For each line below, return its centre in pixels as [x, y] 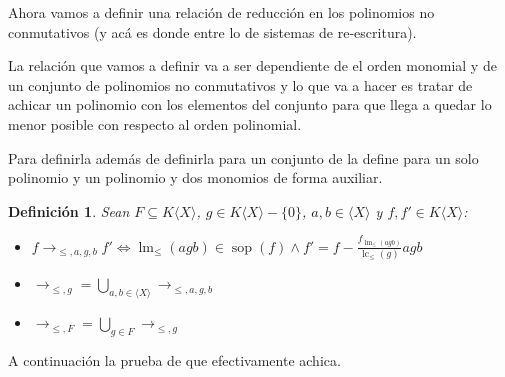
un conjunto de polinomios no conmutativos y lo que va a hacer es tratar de [240, 84]
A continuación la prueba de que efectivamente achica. [174, 360]
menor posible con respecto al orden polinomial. [155, 123]
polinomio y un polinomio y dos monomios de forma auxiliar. [195, 177]
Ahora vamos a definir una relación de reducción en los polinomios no [221, 12]
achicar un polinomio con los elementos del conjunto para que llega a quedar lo [250, 104]
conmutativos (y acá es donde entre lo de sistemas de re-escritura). [212, 31]
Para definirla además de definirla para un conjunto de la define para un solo [243, 157]
